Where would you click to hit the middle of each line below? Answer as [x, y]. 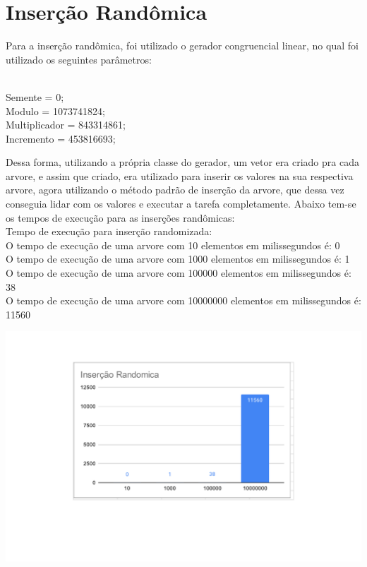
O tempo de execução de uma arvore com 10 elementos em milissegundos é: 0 [173, 245]
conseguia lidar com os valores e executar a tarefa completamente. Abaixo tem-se [181, 204]
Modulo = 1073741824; [55, 111]
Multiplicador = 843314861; [66, 125]
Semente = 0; [35, 96]
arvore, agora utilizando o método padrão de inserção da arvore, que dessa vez [175, 190]
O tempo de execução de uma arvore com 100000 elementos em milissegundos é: [179, 273]
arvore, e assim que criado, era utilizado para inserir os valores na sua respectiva [180, 175]
